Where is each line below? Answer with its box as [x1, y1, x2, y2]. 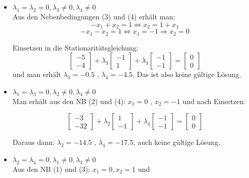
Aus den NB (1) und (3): [12, 163, 90, 174]
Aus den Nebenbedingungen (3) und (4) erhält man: [12, 11, 175, 21]
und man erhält [12, 69, 61, 80]
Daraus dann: [12, 137, 55, 147]
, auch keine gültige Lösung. [133, 137, 220, 147]
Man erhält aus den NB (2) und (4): [12, 95, 126, 106]
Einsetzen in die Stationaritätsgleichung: [12, 42, 139, 53]
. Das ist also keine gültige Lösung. [132, 69, 241, 80]
